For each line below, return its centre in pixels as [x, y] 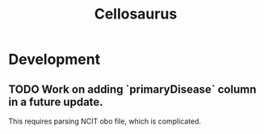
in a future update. [56, 102]
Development [54, 59]
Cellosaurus [136, 14]
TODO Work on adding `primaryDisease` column [132, 89]
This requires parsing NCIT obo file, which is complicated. [105, 121]
